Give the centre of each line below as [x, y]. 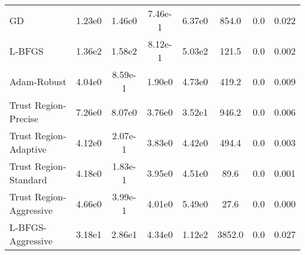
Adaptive [28, 149]
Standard [28, 179]
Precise [24, 118]
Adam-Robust [38, 81]
